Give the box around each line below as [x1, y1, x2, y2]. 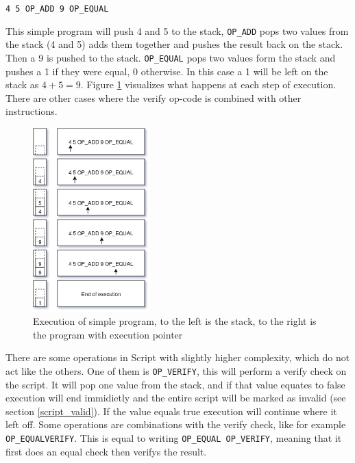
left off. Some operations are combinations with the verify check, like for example [5, 417, 346, 432]
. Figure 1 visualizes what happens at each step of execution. [80, 77, 336, 92]
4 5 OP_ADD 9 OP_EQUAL [5, 4, 109, 14]
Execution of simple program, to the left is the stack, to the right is [33, 314, 317, 328]
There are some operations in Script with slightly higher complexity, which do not [5, 350, 350, 365]
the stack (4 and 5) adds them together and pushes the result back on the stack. [5, 37, 343, 51]
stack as [5, 77, 39, 92]
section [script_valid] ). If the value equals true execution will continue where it [5, 404, 337, 418]
